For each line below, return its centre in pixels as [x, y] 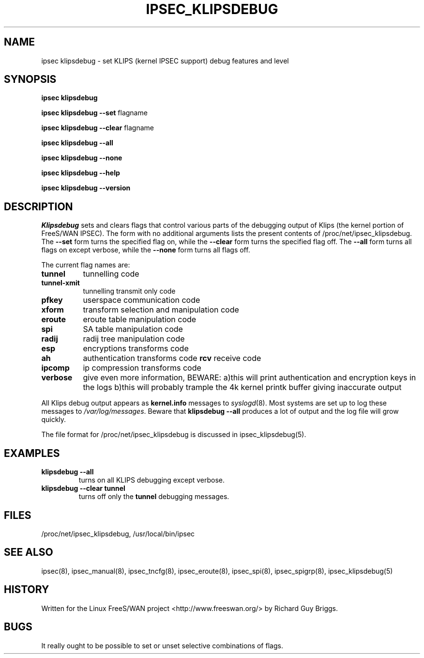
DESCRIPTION [38, 206]
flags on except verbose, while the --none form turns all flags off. [146, 250]
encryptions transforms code [136, 349]
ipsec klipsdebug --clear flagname [98, 128]
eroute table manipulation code [140, 320]
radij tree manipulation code [134, 339]
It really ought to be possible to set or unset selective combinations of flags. [162, 645]
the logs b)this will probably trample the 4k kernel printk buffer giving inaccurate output [242, 387]
